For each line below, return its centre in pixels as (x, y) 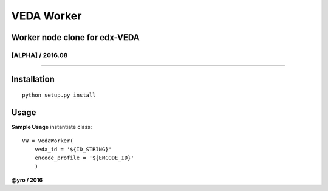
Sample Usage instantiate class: (52, 127)
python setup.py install (59, 95)
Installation (33, 79)
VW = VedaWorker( (48, 141)
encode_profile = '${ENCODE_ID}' (84, 158)
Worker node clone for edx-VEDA (75, 37)
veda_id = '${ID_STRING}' (73, 149)
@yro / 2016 (27, 180)
